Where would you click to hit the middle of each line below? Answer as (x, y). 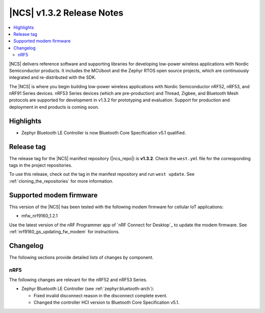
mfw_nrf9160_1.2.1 (40, 216)
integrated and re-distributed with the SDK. (53, 77)
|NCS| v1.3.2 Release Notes (66, 13)
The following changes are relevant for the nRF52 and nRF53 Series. (78, 280)
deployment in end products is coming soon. (54, 107)
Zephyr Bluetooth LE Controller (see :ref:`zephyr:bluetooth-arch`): (88, 289)
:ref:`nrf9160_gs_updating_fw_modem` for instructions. (64, 231)
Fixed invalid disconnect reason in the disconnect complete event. (101, 295)
